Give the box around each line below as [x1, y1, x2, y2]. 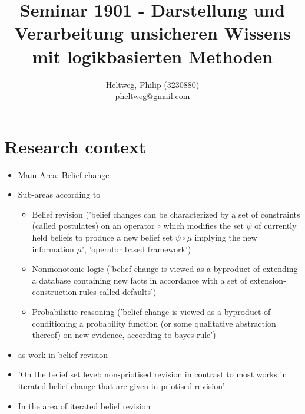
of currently [254, 219, 297, 232]
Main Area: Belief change [18, 168, 110, 180]
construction [32, 285, 77, 298]
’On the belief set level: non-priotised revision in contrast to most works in [18, 368, 287, 380]
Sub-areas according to [18, 188, 101, 201]
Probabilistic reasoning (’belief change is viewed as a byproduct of [32, 305, 271, 317]
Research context [4, 134, 147, 158]
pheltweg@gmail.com [115, 90, 190, 102]
